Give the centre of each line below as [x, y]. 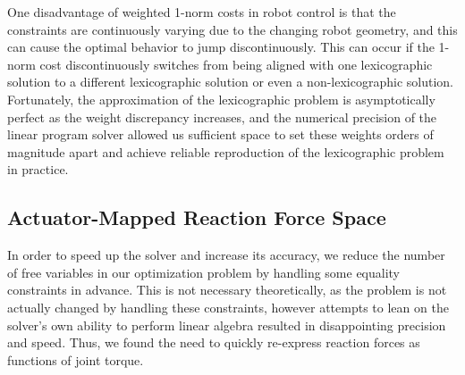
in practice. [38, 169]
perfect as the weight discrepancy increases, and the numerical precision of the [222, 117]
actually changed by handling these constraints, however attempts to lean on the [228, 307]
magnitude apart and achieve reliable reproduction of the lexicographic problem [226, 151]
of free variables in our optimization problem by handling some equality [204, 272]
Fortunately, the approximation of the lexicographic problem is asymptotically [221, 99]
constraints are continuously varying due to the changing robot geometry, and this [232, 29]
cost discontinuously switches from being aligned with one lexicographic [236, 64]
